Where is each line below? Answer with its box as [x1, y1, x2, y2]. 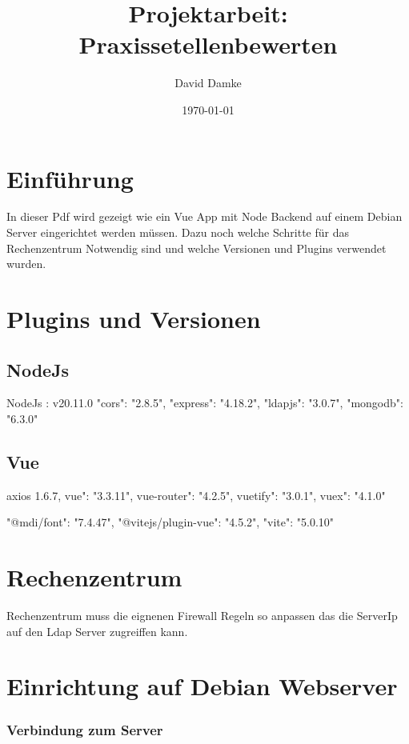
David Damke [174, 74, 242, 91]
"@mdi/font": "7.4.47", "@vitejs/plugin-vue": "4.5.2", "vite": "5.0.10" [6, 514, 335, 530]
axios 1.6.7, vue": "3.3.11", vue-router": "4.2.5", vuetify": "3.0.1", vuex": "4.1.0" [6, 486, 386, 503]
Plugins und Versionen [6, 302, 261, 334]
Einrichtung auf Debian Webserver [6, 670, 398, 702]
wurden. [6, 255, 46, 272]
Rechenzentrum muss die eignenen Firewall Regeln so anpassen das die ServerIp [6, 607, 398, 624]
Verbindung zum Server [6, 719, 163, 739]
